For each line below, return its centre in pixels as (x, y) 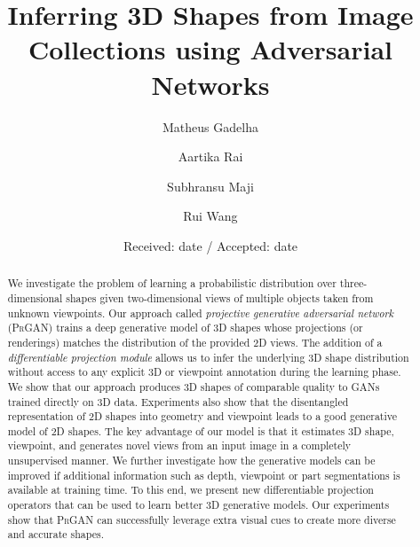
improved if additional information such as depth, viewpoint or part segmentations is (204, 475)
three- (353, 283)
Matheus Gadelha (210, 126)
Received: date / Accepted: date (210, 245)
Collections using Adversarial (210, 49)
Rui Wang (210, 216)
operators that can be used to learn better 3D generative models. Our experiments (198, 505)
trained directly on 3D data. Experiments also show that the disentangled (178, 401)
